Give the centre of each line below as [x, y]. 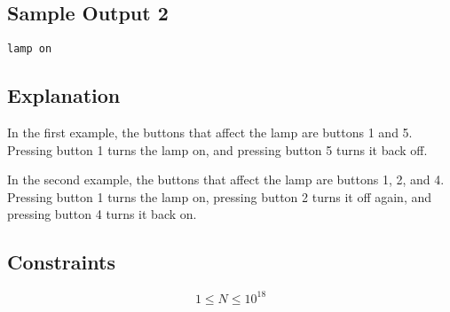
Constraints [61, 262]
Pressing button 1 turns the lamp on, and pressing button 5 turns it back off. [217, 149]
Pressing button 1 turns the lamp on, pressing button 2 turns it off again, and [220, 196]
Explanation [64, 95]
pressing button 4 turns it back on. [102, 214]
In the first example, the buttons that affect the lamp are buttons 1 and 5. [210, 133]
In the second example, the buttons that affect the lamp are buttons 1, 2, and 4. [226, 179]
